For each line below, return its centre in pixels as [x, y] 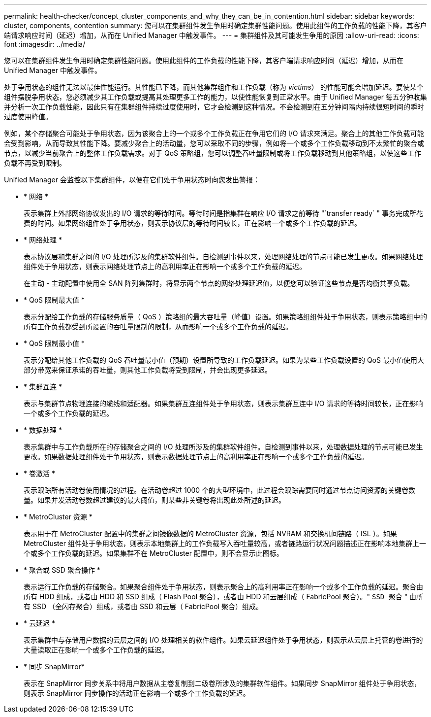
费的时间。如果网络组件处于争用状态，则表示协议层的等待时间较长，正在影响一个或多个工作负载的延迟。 [192, 223]
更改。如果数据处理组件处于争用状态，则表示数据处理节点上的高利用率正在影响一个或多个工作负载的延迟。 [196, 457]
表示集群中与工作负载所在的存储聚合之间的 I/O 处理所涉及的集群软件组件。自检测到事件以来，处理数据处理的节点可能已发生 [223, 447]
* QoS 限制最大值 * [54, 300]
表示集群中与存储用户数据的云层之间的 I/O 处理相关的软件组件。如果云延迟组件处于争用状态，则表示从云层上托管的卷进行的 [223, 640]
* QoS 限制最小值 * [54, 343]
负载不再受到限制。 [35, 163]
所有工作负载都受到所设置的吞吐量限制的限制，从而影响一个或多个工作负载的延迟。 [158, 326]
